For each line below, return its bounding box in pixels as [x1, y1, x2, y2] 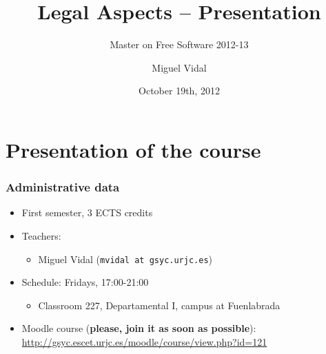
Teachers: [21, 228, 61, 242]
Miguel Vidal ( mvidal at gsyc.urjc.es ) [38, 251, 213, 266]
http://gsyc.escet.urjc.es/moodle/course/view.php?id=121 [21, 334, 267, 348]
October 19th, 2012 [139, 83, 220, 98]
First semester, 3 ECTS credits [21, 205, 153, 220]
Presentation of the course [6, 135, 261, 163]
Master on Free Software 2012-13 [110, 37, 249, 52]
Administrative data [6, 178, 120, 196]
